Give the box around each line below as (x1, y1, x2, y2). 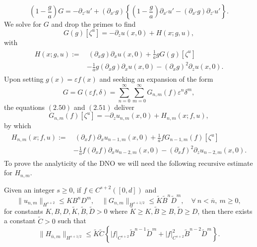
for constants (4, 205, 43, 216)
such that (58, 215, 86, 226)
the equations (4, 101, 45, 112)
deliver (114, 101, 134, 112)
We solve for (4, 19, 42, 29)
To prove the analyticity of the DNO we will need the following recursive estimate (4, 157, 253, 168)
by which (4, 120, 31, 130)
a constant (4, 215, 36, 226)
